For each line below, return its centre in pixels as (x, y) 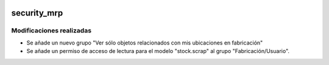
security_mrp (37, 13)
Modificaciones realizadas (51, 31)
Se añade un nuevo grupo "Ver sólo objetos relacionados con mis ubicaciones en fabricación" (145, 43)
